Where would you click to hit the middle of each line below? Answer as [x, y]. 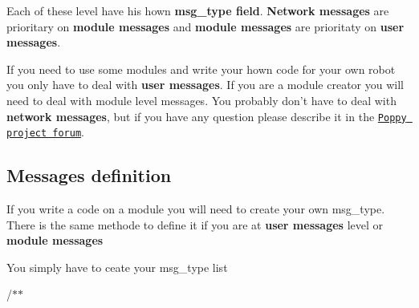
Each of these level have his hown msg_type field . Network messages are [198, 10]
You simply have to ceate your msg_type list [117, 267]
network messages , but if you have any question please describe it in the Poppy [207, 116]
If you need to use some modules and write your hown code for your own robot [201, 69]
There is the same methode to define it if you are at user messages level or [195, 224]
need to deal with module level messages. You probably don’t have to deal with [201, 100]
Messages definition [89, 175]
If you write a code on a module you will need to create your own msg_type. [196, 209]
